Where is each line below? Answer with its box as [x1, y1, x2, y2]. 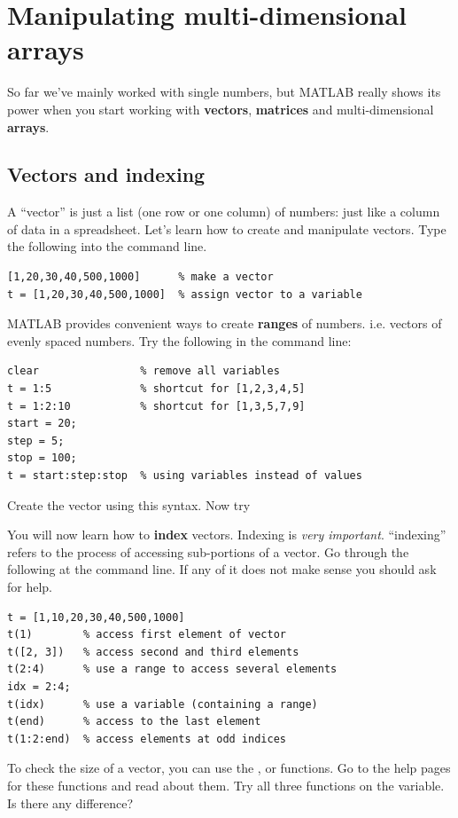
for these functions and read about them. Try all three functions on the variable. [7, 775, 445, 794]
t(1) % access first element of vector [7, 628, 286, 641]
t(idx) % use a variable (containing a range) [7, 697, 318, 711]
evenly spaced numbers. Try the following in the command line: [7, 331, 352, 350]
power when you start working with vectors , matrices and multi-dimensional [7, 99, 434, 118]
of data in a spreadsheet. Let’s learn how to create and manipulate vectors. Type [7, 219, 446, 238]
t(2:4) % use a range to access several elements [7, 663, 338, 676]
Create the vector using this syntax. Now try [7, 495, 251, 514]
